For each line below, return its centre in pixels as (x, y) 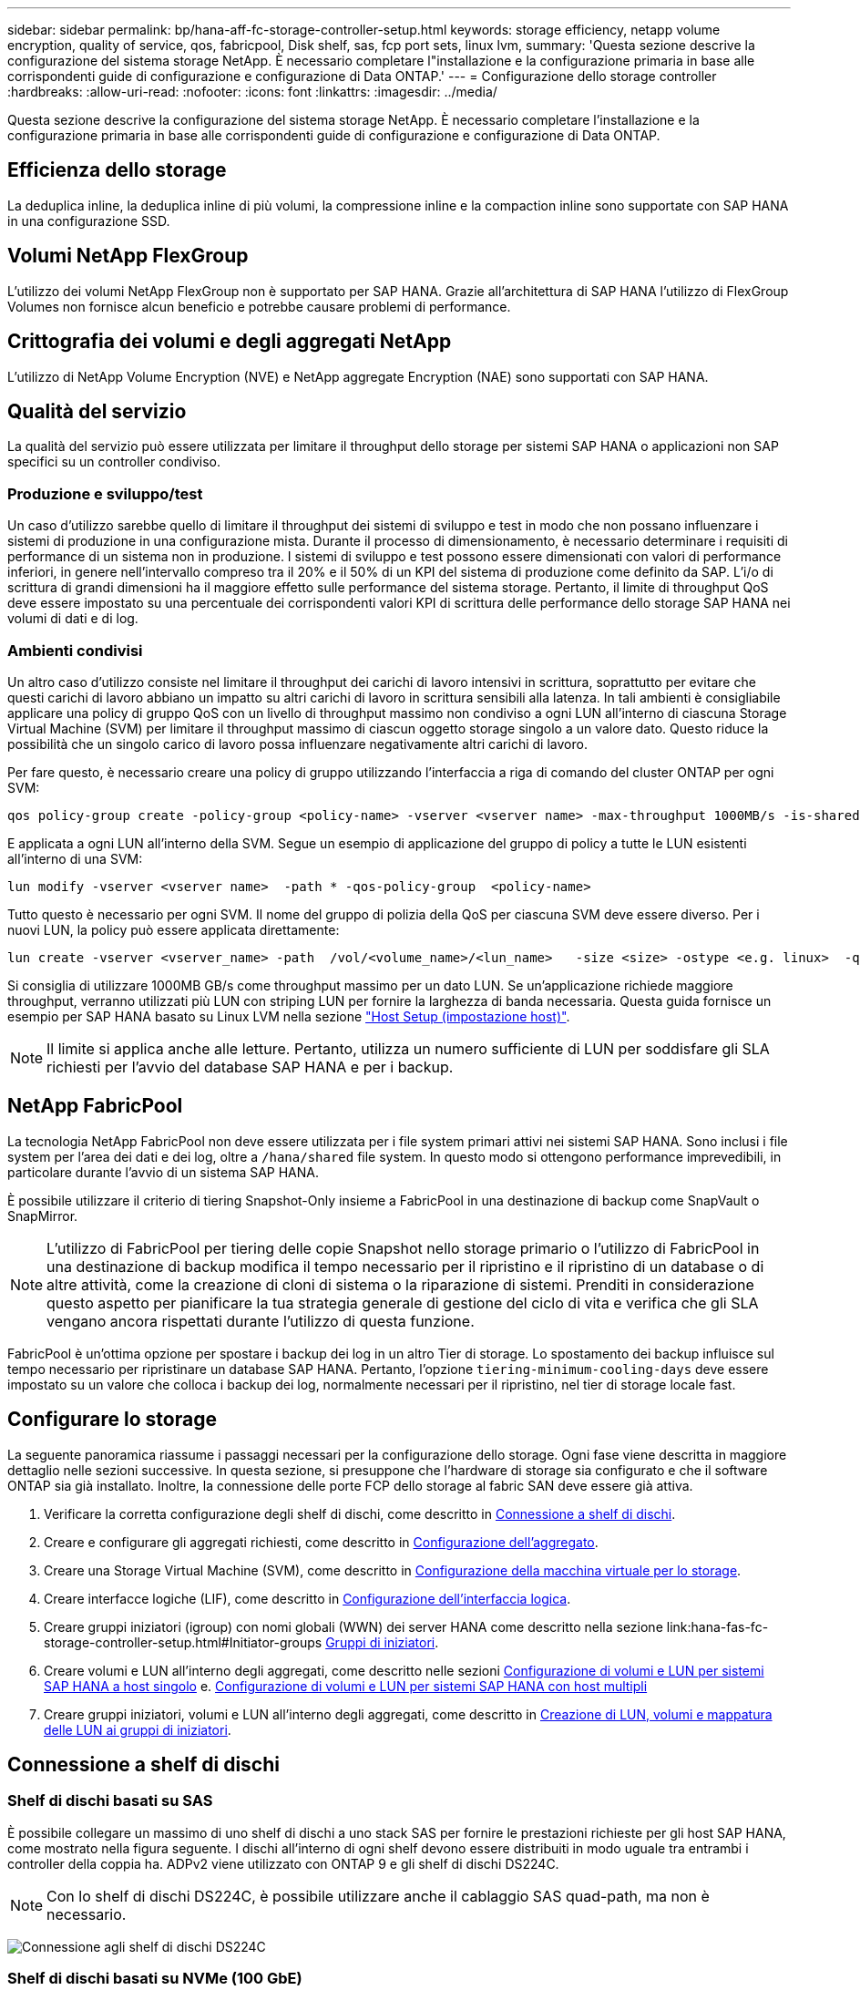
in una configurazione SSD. (89, 221)
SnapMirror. (43, 1216)
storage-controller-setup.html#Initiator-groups (183, 1642)
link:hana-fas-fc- (717, 1626)
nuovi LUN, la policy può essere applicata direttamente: (174, 929)
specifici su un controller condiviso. (114, 462)
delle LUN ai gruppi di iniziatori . (138, 1729)
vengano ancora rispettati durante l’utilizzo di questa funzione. (261, 1321)
